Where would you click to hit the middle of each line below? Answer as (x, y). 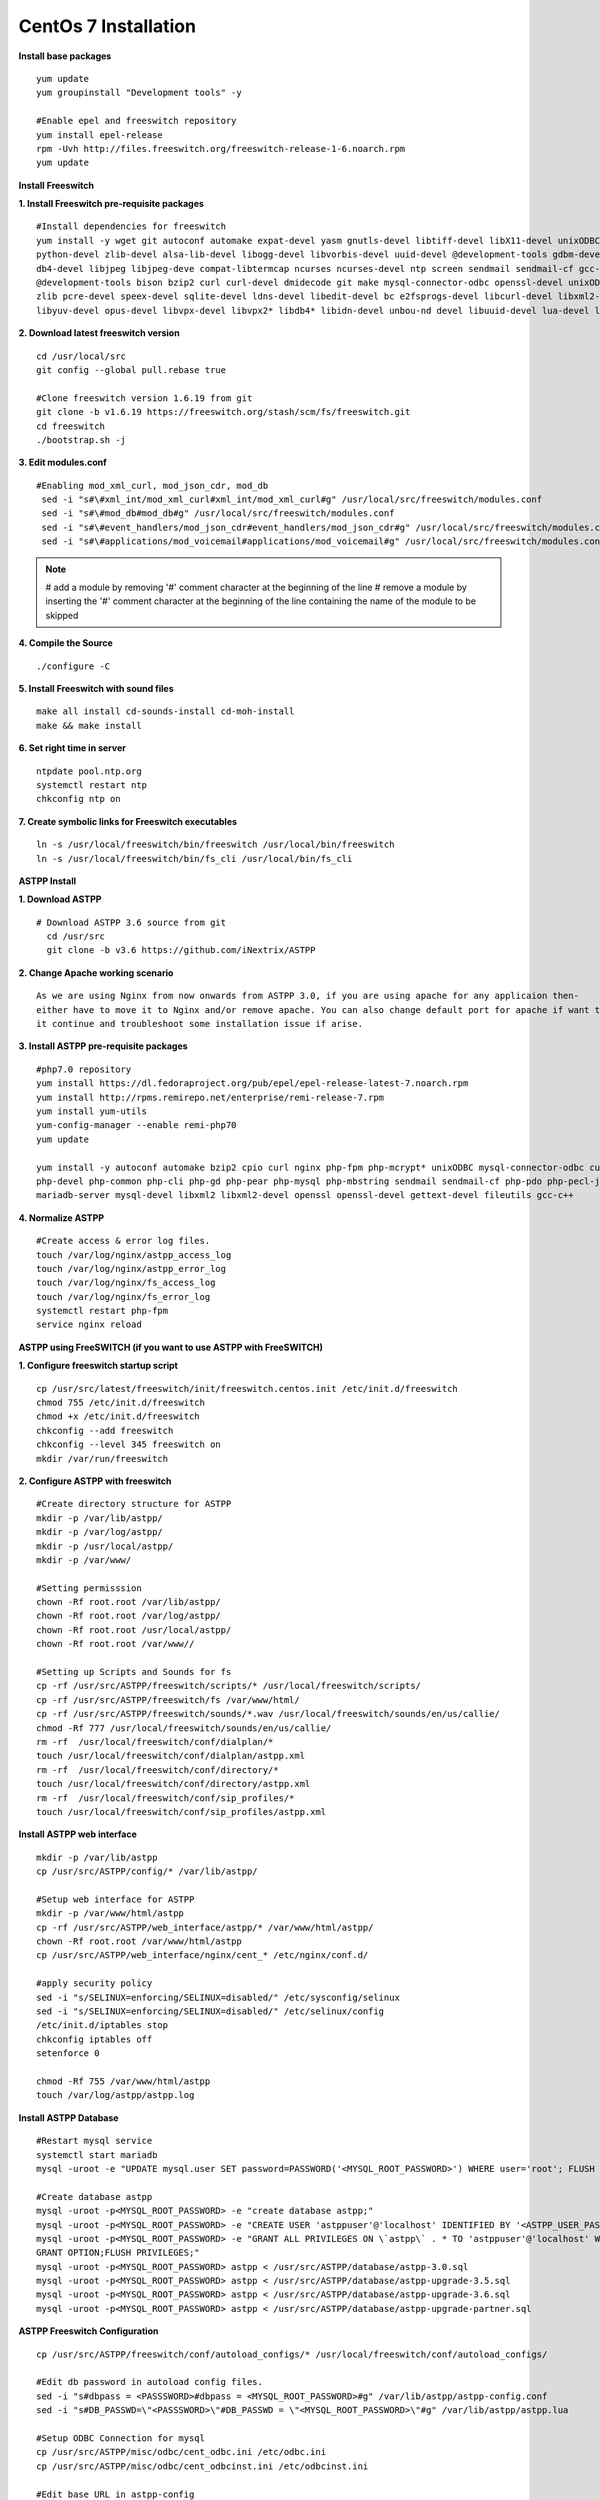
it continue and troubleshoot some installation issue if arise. (200, 1024)
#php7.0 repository (84, 1069)
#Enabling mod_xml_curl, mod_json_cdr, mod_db (152, 485)
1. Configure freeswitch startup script (98, 1366)
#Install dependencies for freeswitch (131, 226)
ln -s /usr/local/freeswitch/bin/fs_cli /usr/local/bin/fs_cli (194, 858)
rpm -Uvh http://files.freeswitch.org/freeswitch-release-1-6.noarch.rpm (221, 148)
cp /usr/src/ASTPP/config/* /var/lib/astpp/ (147, 1871)
